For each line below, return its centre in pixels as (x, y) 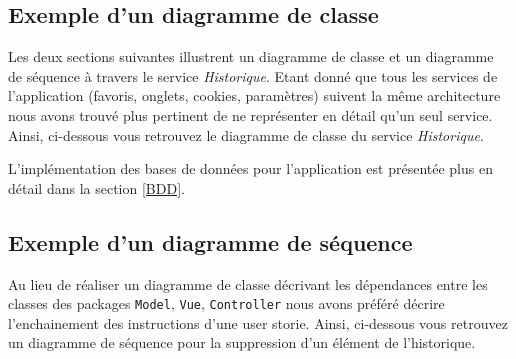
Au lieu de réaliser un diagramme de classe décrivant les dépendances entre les (248, 283)
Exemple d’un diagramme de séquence (210, 241)
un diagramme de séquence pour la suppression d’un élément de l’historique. (242, 342)
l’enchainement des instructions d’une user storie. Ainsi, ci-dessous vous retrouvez (258, 322)
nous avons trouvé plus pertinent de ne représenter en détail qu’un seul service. (250, 114)
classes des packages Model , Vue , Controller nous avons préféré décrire (226, 303)
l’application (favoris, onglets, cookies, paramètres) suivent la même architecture (254, 95)
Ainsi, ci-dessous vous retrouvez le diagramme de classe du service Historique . (246, 134)
